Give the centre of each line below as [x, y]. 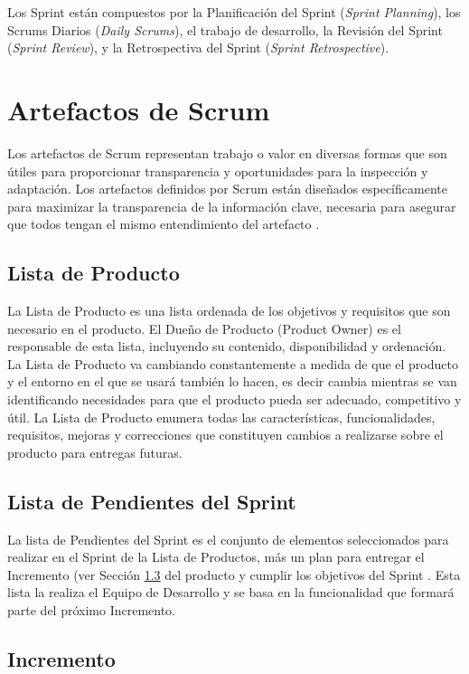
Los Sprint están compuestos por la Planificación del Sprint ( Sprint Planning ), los [234, 12]
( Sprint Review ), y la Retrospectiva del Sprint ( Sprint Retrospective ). [198, 47]
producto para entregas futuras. [95, 452]
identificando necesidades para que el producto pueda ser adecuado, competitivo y [234, 399]
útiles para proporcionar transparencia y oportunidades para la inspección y [218, 171]
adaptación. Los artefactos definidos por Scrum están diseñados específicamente [227, 189]
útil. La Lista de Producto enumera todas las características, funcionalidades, [221, 417]
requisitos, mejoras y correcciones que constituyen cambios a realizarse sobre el [225, 435]
